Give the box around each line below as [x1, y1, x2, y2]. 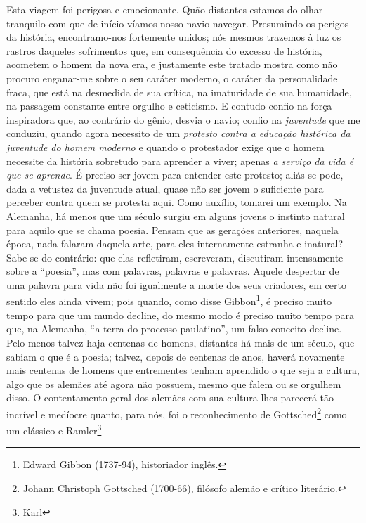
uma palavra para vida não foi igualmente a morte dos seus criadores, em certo [6, 277, 346, 292]
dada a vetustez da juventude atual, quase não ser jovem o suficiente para [6, 181, 324, 195]
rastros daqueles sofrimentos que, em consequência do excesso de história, [6, 43, 322, 58]
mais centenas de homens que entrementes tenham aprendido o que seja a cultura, [6, 363, 360, 377]
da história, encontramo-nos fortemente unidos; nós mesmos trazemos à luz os [6, 30, 341, 44]
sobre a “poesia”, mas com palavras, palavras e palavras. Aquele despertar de [6, 264, 339, 278]
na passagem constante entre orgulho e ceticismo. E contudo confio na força [6, 98, 332, 113]
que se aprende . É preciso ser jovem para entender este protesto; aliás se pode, [6, 167, 344, 182]
